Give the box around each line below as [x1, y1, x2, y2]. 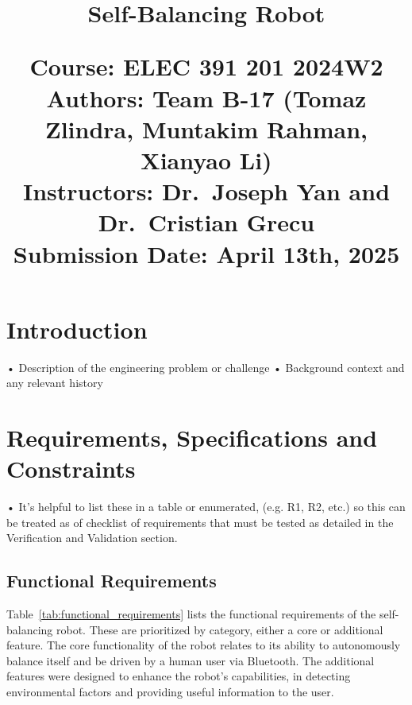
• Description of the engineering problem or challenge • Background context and [6, 358, 405, 375]
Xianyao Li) [141, 143, 272, 176]
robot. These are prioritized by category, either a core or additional [56, 621, 383, 637]
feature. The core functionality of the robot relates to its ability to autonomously [6, 637, 401, 653]
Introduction [6, 312, 148, 345]
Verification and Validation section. [6, 529, 178, 546]
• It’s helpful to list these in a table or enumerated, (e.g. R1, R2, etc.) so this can [6, 498, 406, 515]
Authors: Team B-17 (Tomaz [46, 81, 367, 114]
